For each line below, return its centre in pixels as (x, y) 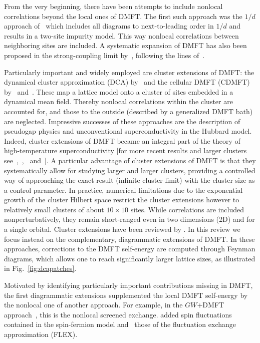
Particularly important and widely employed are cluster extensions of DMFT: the (129, 72)
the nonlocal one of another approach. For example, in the (93, 305)
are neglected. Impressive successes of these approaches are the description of (122, 121)
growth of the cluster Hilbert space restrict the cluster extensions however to (122, 200)
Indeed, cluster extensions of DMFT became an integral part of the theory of (122, 140)
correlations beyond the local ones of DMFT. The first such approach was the (123, 16)
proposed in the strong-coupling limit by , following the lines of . (104, 55)
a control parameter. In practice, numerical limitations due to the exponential (123, 190)
